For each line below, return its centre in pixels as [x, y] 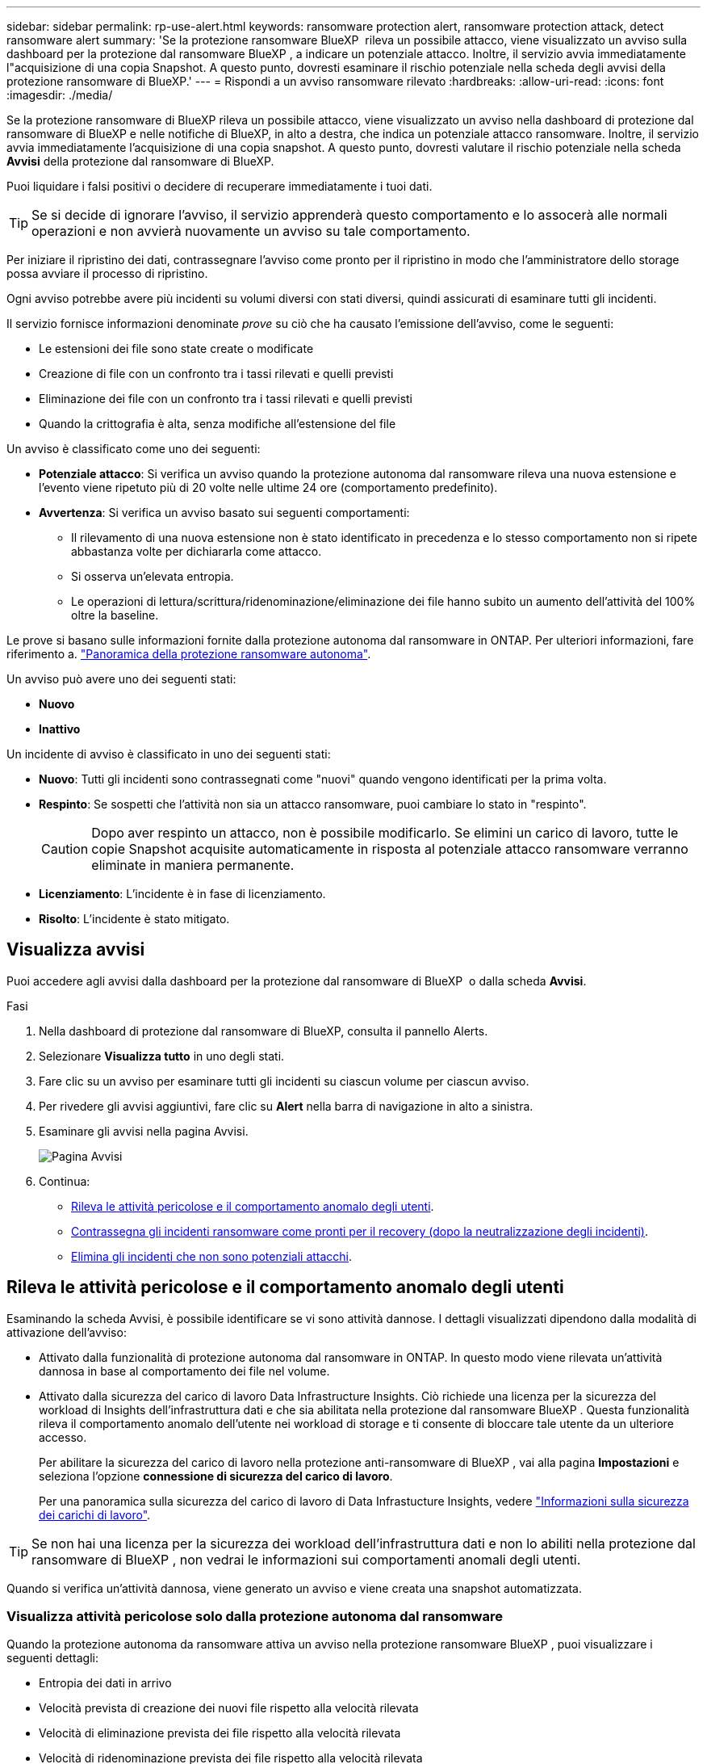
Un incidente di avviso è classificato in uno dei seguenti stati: [169, 754]
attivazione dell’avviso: [67, 1332]
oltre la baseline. [115, 615]
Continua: [65, 1181]
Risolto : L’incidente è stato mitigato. [134, 919]
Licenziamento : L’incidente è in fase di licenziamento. [182, 894]
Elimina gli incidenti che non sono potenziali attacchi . [212, 1256]
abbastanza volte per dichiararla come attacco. [197, 551]
